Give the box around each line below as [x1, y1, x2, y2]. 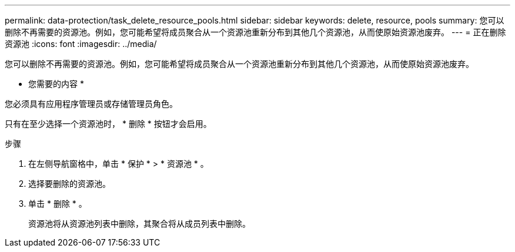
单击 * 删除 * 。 [28, 199, 87, 209]
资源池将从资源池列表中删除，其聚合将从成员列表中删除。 [28, 219, 250, 229]
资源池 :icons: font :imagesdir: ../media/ [5, 39, 157, 49]
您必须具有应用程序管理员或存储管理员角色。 [5, 99, 178, 109]
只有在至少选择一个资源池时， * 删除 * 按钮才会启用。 [5, 119, 212, 129]
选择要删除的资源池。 [28, 179, 111, 189]
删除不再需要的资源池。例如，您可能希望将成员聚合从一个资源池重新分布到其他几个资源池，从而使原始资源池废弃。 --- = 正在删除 [5, 27, 506, 37]
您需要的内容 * [28, 79, 84, 89]
